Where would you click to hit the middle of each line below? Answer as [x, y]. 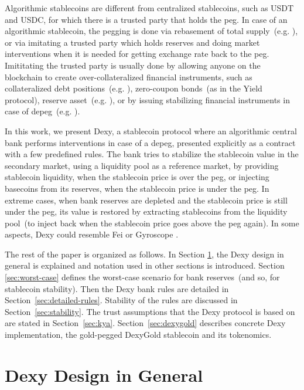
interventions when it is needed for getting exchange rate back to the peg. [137, 54]
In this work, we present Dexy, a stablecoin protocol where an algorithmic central [151, 130]
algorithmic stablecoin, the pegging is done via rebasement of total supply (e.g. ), [151, 31]
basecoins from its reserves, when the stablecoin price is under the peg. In [137, 188]
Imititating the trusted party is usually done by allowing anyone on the [133, 65]
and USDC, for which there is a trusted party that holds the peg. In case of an [146, 19]
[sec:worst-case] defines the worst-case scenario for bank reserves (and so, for [142, 277]
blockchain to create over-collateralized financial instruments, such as [129, 77]
